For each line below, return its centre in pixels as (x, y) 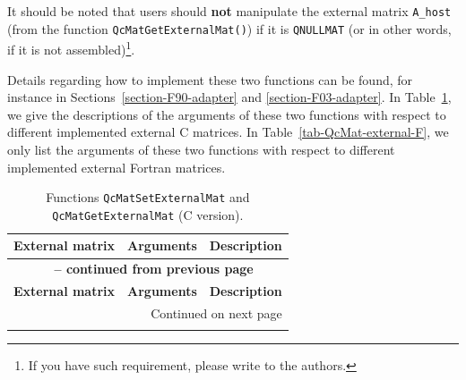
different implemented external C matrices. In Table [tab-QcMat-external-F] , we (228, 132)
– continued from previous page (154, 269)
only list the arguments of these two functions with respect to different (201, 149)
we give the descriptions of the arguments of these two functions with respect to (227, 114)
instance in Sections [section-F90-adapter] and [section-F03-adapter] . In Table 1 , (229, 97)
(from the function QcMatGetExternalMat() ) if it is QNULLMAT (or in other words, (229, 28)
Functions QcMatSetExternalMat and (148, 197)
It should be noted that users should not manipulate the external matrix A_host (229, 11)
